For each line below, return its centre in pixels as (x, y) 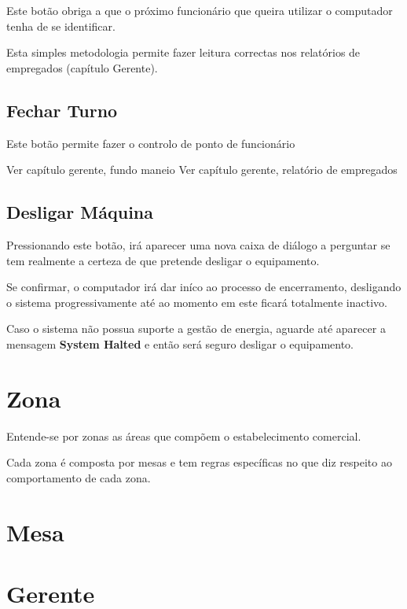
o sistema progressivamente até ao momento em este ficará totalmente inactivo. (197, 302)
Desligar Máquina (80, 212)
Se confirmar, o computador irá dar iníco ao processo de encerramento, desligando (204, 287)
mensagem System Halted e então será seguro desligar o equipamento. (180, 343)
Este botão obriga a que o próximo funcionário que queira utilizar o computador (200, 10)
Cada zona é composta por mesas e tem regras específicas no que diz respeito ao (199, 462)
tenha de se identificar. (61, 26)
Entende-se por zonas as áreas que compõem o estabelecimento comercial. (184, 436)
